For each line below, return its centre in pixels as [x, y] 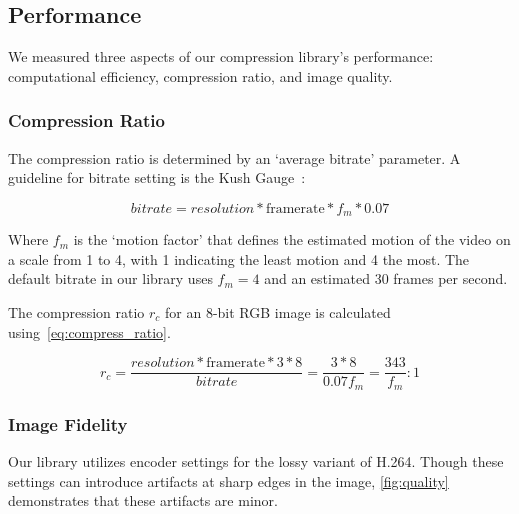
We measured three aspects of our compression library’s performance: [221, 56]
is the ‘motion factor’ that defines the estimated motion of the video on [292, 239]
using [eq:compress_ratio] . [89, 331]
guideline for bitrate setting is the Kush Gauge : [157, 177]
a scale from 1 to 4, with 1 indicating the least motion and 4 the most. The [239, 258]
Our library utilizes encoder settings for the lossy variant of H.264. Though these [256, 460]
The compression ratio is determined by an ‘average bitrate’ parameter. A [234, 157]
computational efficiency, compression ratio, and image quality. [200, 75]
